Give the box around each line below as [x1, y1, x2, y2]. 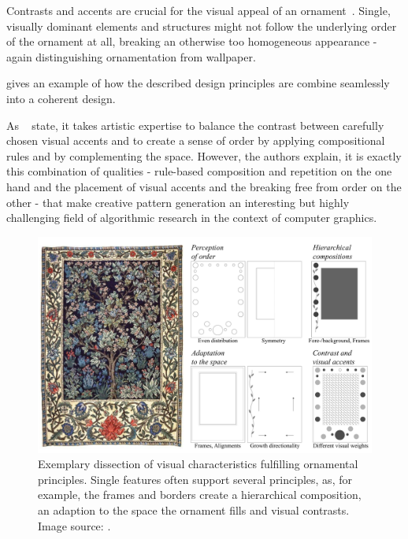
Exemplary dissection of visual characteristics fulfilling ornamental [38, 456, 358, 472]
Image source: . [38, 517, 111, 533]
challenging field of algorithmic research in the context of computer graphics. [6, 209, 377, 226]
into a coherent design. [6, 90, 116, 106]
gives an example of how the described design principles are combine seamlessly [6, 75, 390, 91]
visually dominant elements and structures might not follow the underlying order [6, 17, 397, 34]
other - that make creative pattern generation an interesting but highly [6, 194, 350, 210]
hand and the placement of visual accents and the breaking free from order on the [6, 178, 402, 194]
